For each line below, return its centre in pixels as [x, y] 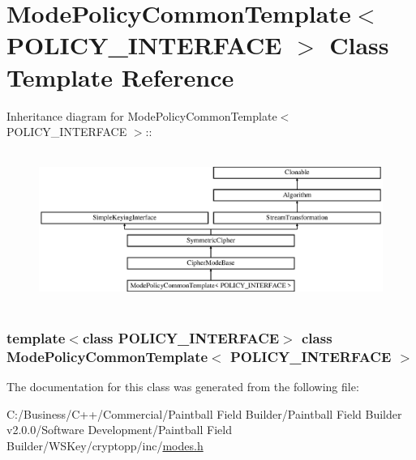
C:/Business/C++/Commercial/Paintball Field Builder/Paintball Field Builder [204, 413]
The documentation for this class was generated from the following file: [183, 387]
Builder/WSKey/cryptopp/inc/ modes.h [105, 446]
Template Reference [120, 77]
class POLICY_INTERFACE [181, 338]
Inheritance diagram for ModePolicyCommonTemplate [142, 115]
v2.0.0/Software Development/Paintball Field [119, 430]
